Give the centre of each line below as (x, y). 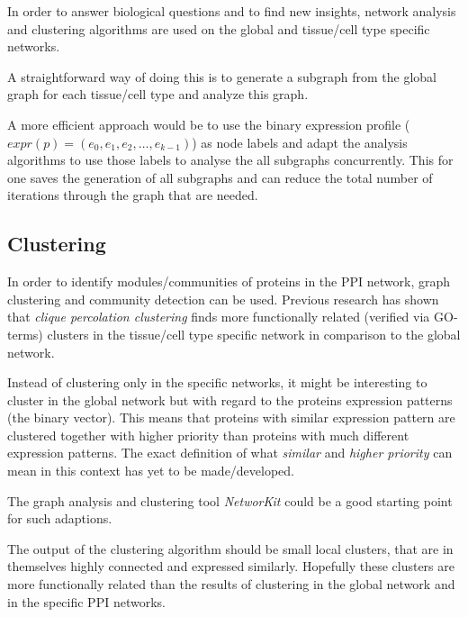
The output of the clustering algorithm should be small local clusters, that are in (230, 548)
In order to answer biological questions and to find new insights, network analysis (232, 11)
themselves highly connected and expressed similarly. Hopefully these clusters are (231, 566)
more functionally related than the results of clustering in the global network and (231, 584)
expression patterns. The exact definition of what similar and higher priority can (230, 453)
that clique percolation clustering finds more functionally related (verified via (219, 317)
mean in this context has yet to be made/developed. (151, 471)
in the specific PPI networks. (86, 601)
